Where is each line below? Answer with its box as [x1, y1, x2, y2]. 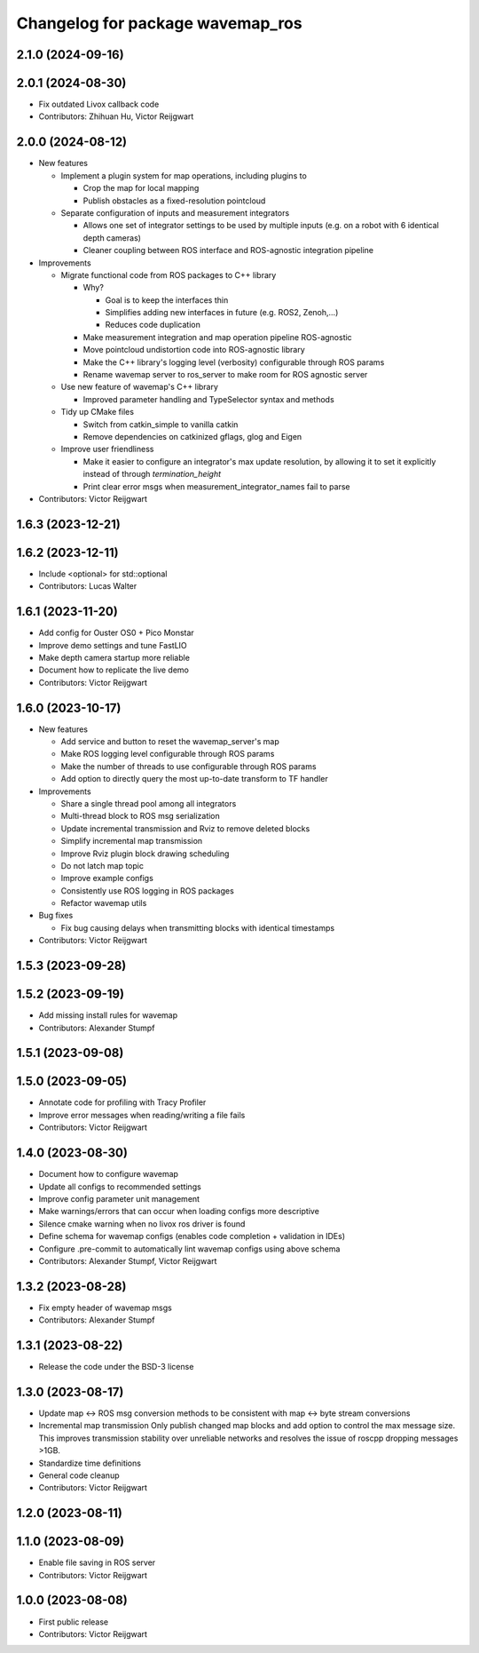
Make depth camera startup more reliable [38, 652, 191, 663]
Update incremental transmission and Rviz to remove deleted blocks [60, 823, 310, 834]
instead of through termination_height [82, 469, 222, 480]
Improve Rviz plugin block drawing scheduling [60, 848, 230, 859]
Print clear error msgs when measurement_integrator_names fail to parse [82, 481, 350, 492]
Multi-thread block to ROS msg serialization [60, 811, 221, 822]
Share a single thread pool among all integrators [60, 798, 237, 808]
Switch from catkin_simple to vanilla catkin [82, 418, 239, 430]
